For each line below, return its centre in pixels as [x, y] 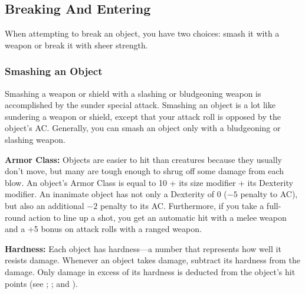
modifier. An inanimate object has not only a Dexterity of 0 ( [116, 194]
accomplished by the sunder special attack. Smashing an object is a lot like [140, 105]
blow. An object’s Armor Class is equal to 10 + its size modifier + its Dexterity [149, 182]
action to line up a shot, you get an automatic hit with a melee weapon [158, 217]
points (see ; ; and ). [41, 283]
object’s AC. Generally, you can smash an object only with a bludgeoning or [143, 128]
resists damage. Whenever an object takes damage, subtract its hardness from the [152, 260]
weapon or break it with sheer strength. [76, 45]
